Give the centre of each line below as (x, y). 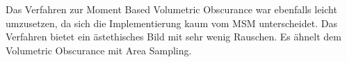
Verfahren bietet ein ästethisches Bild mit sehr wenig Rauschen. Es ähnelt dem (173, 37)
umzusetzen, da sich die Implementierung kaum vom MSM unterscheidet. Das (171, 23)
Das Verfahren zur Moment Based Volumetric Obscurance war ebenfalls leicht (171, 9)
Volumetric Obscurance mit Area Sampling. (99, 50)
